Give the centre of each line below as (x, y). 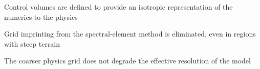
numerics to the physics (41, 16)
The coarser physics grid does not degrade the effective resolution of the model (127, 61)
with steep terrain (32, 43)
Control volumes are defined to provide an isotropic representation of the (118, 7)
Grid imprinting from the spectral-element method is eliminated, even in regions (130, 34)
